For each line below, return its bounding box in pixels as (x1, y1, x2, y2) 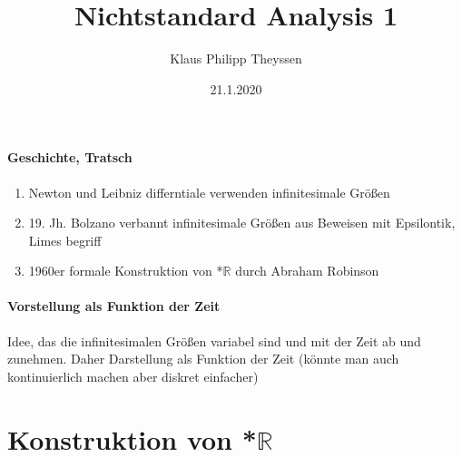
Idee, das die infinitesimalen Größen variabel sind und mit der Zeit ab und (7, 331, 421, 350)
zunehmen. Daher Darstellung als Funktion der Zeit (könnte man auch (7, 349, 399, 368)
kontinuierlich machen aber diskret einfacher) (7, 366, 259, 385)
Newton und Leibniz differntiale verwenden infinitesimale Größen (28, 182, 390, 201)
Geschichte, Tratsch (7, 148, 133, 167)
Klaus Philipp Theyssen (170, 49, 302, 68)
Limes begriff (28, 230, 102, 249)
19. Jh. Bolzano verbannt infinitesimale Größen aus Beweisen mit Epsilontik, (28, 213, 456, 232)
